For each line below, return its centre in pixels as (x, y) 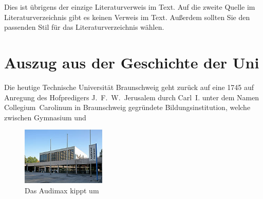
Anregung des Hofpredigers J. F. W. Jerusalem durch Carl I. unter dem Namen (132, 97)
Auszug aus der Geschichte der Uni (132, 62)
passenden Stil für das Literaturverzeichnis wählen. (84, 27)
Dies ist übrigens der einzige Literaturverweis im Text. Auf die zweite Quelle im (130, 7)
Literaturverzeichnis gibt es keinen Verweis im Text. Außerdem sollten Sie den (127, 17)
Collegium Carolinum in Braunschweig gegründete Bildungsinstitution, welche (127, 107)
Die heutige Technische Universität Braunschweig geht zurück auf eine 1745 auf (129, 87)
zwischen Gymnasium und (45, 117)
